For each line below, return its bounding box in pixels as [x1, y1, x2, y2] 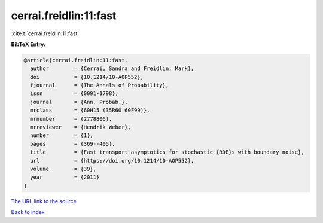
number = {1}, [30, 132, 94, 139]
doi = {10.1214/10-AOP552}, [30, 74, 144, 80]
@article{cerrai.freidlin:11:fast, [23, 57, 128, 63]
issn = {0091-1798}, [30, 90, 119, 97]
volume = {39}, [30, 166, 97, 172]
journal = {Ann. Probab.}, [30, 99, 128, 105]
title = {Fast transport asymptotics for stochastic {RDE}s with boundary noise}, [30, 149, 304, 155]
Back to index [11, 209, 45, 216]
